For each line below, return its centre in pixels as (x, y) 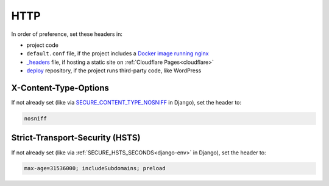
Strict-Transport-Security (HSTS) (76, 138)
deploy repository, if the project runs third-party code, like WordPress (114, 71)
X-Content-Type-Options (60, 88)
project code (43, 45)
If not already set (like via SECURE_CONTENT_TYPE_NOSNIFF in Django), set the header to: (126, 103)
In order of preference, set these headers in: (67, 34)
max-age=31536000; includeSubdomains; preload (95, 168)
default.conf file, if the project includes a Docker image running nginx (118, 53)
